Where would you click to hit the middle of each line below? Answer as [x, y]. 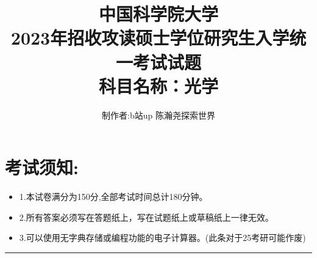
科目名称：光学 [158, 85]
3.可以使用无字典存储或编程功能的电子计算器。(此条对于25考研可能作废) [162, 238]
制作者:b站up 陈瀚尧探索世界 [158, 115]
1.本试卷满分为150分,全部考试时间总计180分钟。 [113, 197]
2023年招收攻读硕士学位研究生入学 [150, 38]
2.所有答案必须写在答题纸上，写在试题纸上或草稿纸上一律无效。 [146, 217]
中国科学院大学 [158, 14]
